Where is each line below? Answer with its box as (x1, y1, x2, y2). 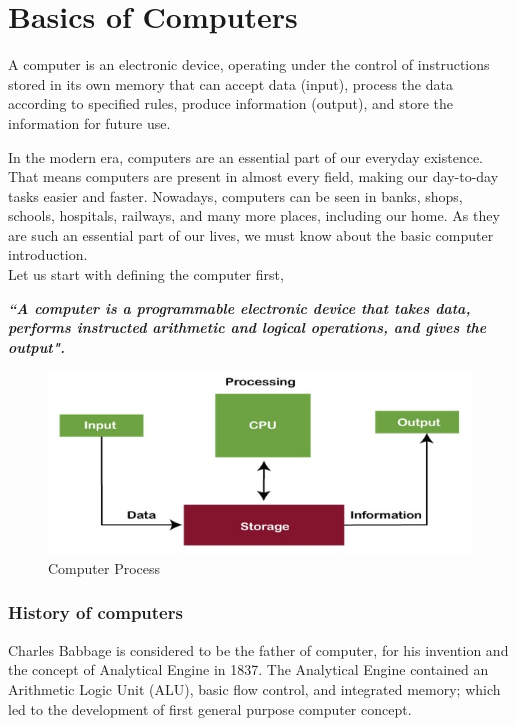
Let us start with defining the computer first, (8, 264, 284, 285)
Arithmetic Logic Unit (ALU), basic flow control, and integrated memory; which (8, 678, 501, 699)
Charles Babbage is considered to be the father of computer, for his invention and (8, 639, 509, 660)
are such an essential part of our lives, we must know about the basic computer (8, 224, 494, 245)
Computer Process (48, 557, 161, 578)
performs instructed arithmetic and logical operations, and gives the (8, 317, 487, 338)
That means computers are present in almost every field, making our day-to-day (8, 166, 499, 187)
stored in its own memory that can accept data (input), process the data (8, 73, 453, 94)
